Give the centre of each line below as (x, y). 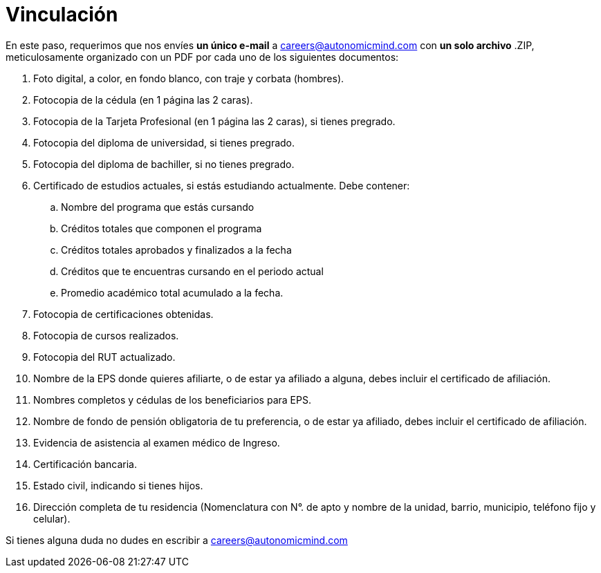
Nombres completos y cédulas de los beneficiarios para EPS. (172, 400)
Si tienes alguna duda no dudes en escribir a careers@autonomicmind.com (177, 540)
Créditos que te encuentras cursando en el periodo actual (192, 271)
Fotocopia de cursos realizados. (106, 335)
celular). (52, 518)
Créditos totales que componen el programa (161, 228)
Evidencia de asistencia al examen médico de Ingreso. (157, 442)
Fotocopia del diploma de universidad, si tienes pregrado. (164, 142)
